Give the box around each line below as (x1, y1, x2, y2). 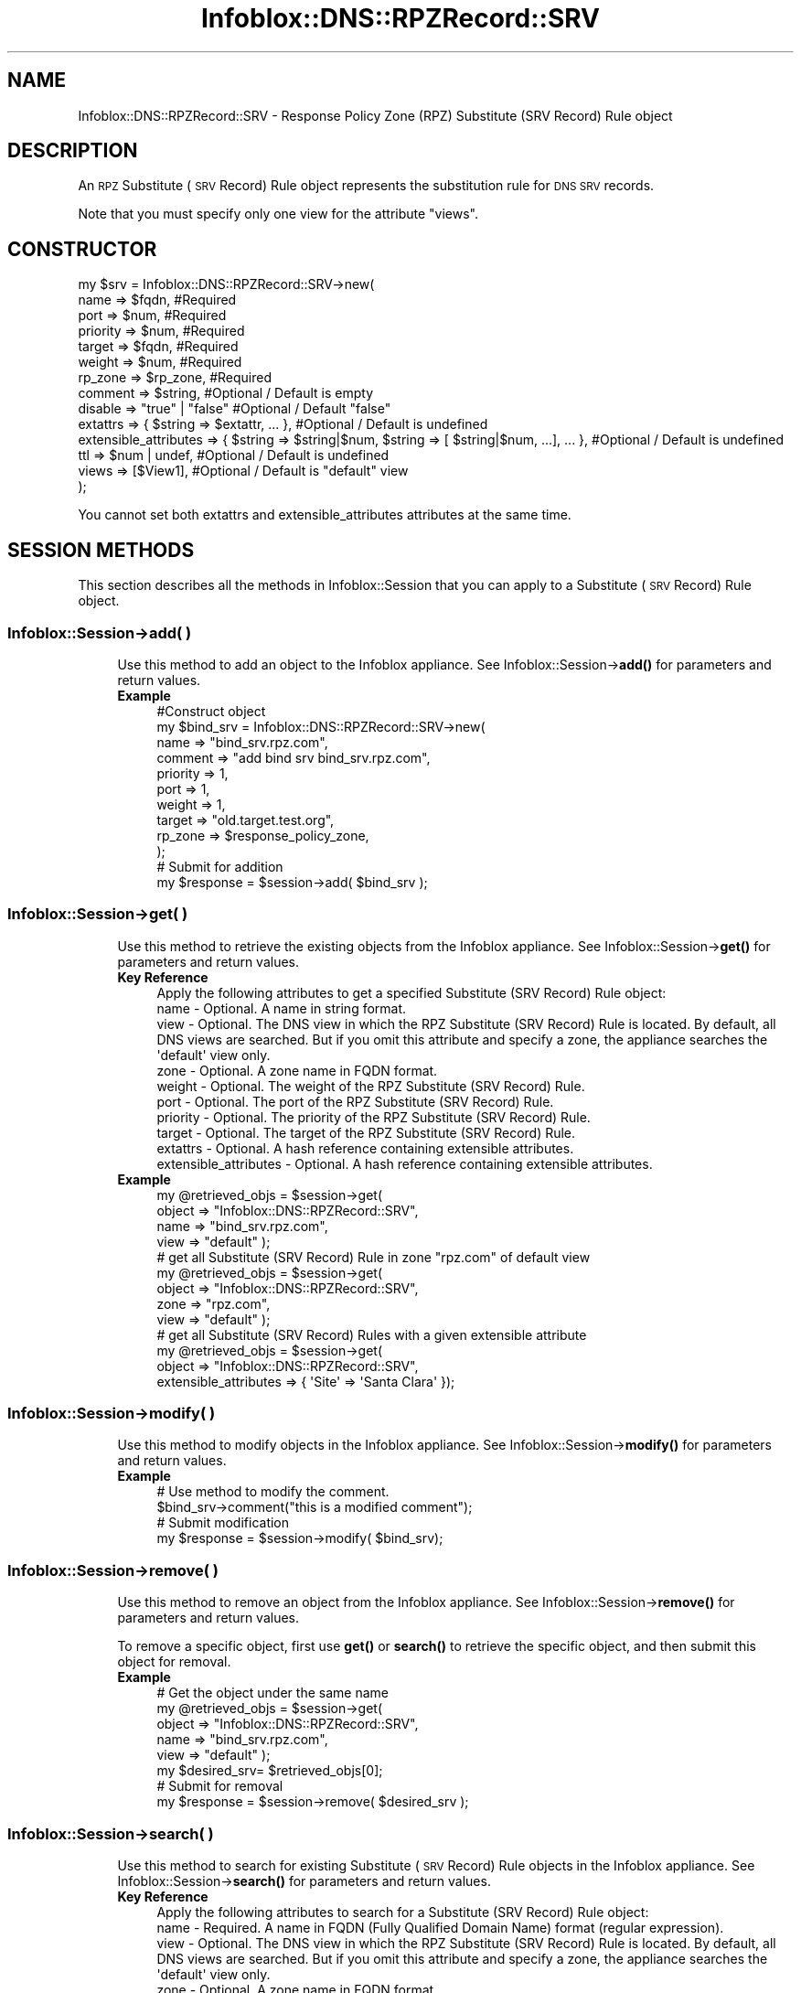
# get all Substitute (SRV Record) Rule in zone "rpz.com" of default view (156, 1248, 591, 1265)
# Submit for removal (156, 1778, 283, 1795)
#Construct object (156, 702, 266, 719)
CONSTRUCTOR (7, 237, 157, 261)
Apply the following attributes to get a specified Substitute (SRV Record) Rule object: (156, 984, 667, 1001)
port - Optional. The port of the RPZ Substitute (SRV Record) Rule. (156, 1093, 554, 1109)
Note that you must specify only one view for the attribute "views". (78, 206, 479, 222)
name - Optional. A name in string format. (156, 1000, 407, 1016)
